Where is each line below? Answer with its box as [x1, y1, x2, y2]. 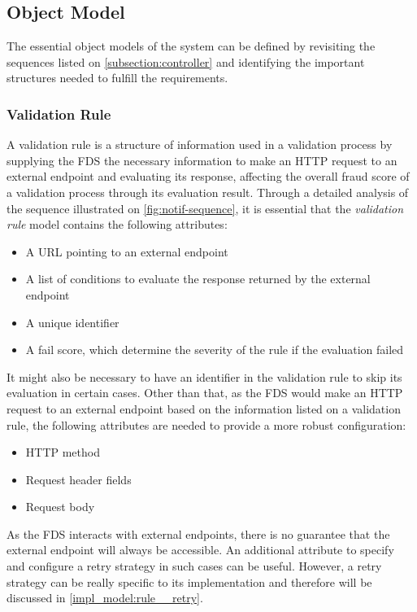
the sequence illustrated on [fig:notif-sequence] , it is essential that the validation [7, 199, 404, 216]
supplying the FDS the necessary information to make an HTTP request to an [7, 151, 397, 168]
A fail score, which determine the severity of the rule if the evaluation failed [25, 341, 404, 358]
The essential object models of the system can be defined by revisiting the [7, 37, 376, 55]
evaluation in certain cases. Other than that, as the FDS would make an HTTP [7, 384, 403, 401]
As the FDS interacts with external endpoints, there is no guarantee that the [7, 525, 390, 542]
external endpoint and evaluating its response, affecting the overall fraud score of [7, 168, 410, 185]
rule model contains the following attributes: [7, 216, 228, 233]
